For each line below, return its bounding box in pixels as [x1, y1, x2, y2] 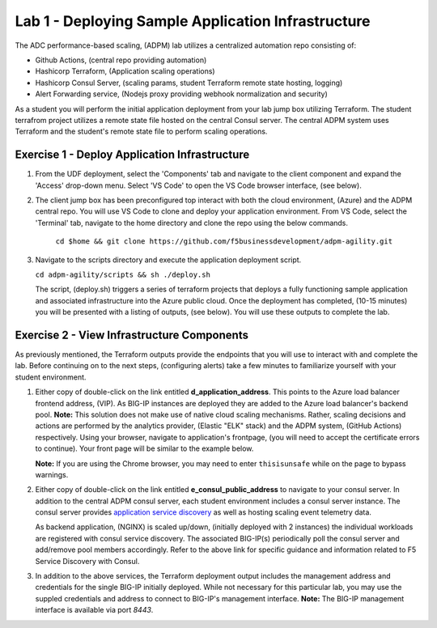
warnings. [35, 469, 69, 479]
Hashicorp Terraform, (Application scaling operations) [35, 66, 215, 76]
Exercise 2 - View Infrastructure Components [15, 328, 248, 342]
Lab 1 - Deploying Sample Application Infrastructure [15, 12, 371, 30]
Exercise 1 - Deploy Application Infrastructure [15, 148, 250, 162]
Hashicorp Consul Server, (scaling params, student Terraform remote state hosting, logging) [35, 78, 343, 87]
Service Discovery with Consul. [35, 556, 140, 566]
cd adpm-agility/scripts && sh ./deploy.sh [35, 269, 210, 279]
